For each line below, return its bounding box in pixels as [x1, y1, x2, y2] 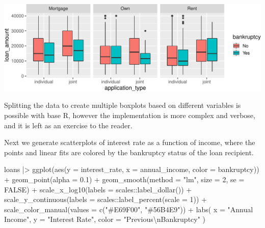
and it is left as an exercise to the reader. [4, 120, 132, 130]
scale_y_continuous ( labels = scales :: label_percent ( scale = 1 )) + [4, 194, 207, 205]
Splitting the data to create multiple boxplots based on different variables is [4, 100, 241, 110]
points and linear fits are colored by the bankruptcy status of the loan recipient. [4, 147, 254, 157]
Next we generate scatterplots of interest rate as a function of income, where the [4, 137, 255, 148]
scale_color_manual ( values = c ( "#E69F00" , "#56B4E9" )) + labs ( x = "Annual [4, 204, 253, 214]
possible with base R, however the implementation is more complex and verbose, [4, 109, 255, 120]
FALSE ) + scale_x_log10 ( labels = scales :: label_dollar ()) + [4, 184, 192, 194]
